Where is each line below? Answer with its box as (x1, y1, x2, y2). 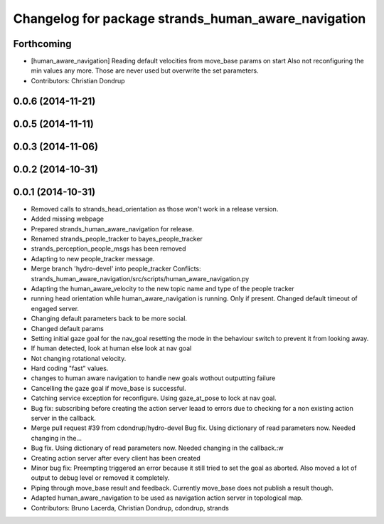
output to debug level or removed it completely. (31, 473, 170, 482)
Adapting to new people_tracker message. (31, 254, 155, 263)
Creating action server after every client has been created (31, 454, 201, 462)
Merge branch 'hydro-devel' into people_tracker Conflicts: (31, 264, 202, 273)
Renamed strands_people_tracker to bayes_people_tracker (31, 234, 203, 243)
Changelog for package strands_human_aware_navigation (13, 11, 366, 26)
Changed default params (31, 324, 105, 332)
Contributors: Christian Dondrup (31, 76, 125, 85)
